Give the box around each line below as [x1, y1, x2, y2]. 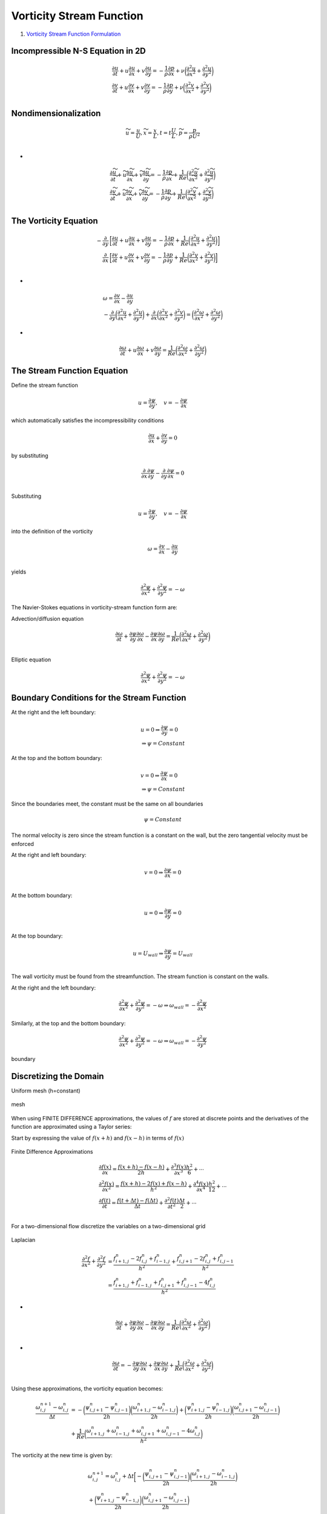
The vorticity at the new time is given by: [11, 1452, 113, 1459]
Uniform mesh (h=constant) [11, 1087, 81, 1094]
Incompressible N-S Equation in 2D [11, 46, 147, 56]
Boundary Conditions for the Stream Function [11, 692, 187, 702]
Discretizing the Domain [11, 1071, 104, 1081]
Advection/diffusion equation [11, 615, 84, 622]
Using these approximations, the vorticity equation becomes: [11, 1385, 163, 1392]
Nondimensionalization [11, 108, 101, 118]
